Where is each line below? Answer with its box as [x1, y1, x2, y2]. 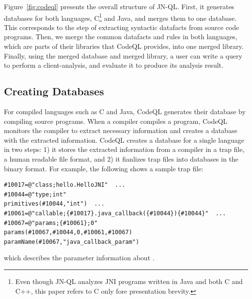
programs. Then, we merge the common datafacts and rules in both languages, [4, 31, 237, 42]
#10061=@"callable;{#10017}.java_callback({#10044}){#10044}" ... [4, 209, 226, 217]
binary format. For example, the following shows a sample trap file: [4, 163, 204, 173]
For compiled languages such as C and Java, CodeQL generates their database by [4, 106, 246, 117]
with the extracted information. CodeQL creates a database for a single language [4, 135, 245, 145]
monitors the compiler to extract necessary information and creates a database [4, 125, 237, 135]
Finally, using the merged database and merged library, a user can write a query [4, 50, 242, 60]
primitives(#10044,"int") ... [4, 200, 105, 208]
